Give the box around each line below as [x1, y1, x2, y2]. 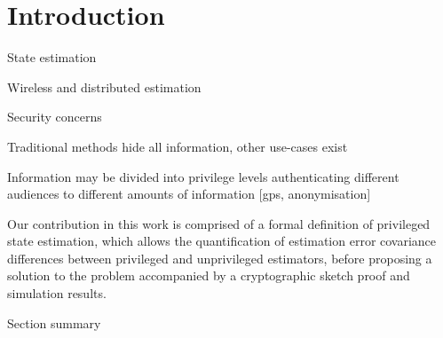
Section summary [7, 313, 101, 332]
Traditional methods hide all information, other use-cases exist [7, 137, 348, 155]
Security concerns [7, 107, 102, 126]
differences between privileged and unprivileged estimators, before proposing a [7, 248, 432, 267]
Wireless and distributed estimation [7, 77, 202, 96]
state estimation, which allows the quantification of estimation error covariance [7, 232, 437, 250]
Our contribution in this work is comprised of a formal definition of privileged [7, 214, 431, 232]
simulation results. [7, 284, 107, 303]
